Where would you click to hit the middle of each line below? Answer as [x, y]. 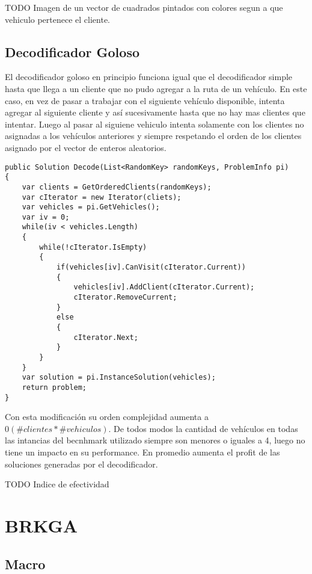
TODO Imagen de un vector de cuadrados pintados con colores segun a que [144, 7]
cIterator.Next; [106, 337]
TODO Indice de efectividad [57, 484]
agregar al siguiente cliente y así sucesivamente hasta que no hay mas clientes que [155, 112]
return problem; [54, 387]
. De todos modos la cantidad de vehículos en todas [203, 428]
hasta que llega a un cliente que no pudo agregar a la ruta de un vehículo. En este [156, 88]
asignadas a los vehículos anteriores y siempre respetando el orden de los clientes [153, 136]
